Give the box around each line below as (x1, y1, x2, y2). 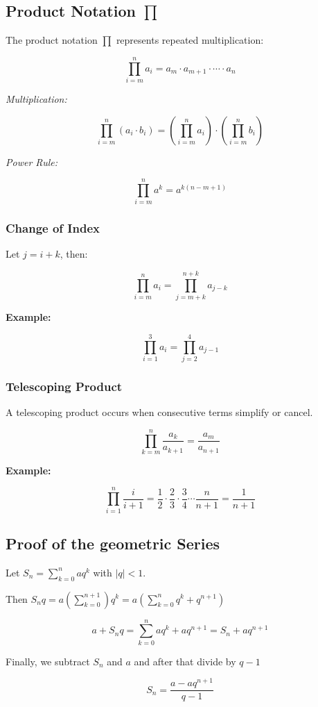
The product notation (6, 33, 98, 47)
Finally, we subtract (6, 654, 90, 668)
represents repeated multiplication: (116, 33, 264, 47)
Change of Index (6, 219, 100, 237)
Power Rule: (6, 154, 58, 169)
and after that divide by (134, 654, 236, 668)
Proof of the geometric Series (6, 532, 220, 554)
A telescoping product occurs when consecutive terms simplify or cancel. (6, 405, 313, 419)
